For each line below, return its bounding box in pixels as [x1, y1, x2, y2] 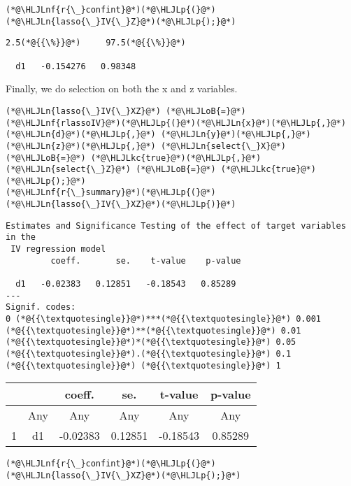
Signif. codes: [6, 302, 76, 313]
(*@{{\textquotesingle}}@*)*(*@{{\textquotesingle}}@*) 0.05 [6, 337, 296, 348]
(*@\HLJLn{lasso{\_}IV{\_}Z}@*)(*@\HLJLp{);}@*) [6, 16, 236, 27]
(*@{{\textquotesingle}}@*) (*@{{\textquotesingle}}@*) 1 [6, 360, 281, 371]
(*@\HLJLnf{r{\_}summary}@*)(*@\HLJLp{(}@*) [6, 187, 216, 198]
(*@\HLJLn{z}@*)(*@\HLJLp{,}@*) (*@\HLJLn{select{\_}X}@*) [6, 141, 286, 151]
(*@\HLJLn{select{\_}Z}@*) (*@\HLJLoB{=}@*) [6, 164, 216, 175]
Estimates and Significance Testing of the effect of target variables [6, 220, 346, 231]
